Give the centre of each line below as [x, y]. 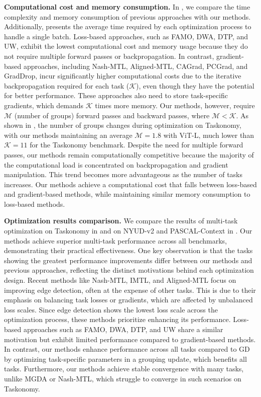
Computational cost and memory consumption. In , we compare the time [127, 7]
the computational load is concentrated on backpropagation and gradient [116, 164]
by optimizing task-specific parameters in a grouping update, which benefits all [125, 359]
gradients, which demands [44, 105]
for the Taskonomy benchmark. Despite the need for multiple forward [137, 145]
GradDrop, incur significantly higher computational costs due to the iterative [123, 76]
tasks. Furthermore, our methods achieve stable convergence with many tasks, [124, 369]
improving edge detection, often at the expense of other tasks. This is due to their [130, 290]
